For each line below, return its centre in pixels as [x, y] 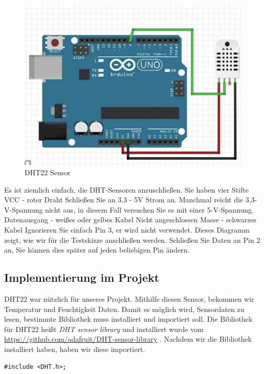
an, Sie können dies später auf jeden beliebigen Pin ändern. [97, 250]
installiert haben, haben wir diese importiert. [75, 349]
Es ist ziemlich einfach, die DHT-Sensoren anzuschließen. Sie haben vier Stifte [126, 189]
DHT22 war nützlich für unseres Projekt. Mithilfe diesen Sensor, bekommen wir [129, 298]
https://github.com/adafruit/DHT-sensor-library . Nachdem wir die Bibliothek [128, 339]
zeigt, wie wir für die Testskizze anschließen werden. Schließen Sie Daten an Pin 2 [132, 240]
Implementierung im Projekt [82, 277]
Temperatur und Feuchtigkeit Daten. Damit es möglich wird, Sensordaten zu [124, 309]
